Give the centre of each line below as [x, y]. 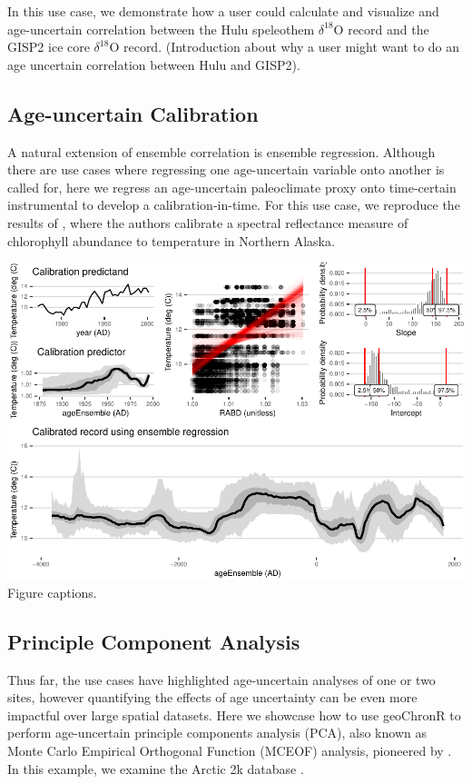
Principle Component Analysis [154, 641]
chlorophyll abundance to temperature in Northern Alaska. [171, 240]
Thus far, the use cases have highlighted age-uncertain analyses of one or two [221, 679]
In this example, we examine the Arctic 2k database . [156, 768]
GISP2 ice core [49, 47]
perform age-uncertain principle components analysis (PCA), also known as [217, 733]
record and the [388, 29]
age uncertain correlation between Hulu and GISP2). [154, 64]
